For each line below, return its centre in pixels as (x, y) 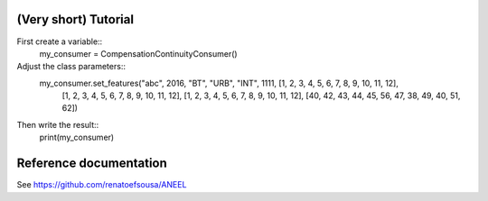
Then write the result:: (58, 124)
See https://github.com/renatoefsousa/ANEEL (102, 185)
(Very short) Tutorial (75, 19)
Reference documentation (92, 164)
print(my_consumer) (77, 137)
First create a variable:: (60, 41)
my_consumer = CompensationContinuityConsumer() (139, 53)
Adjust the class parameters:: (71, 67)
